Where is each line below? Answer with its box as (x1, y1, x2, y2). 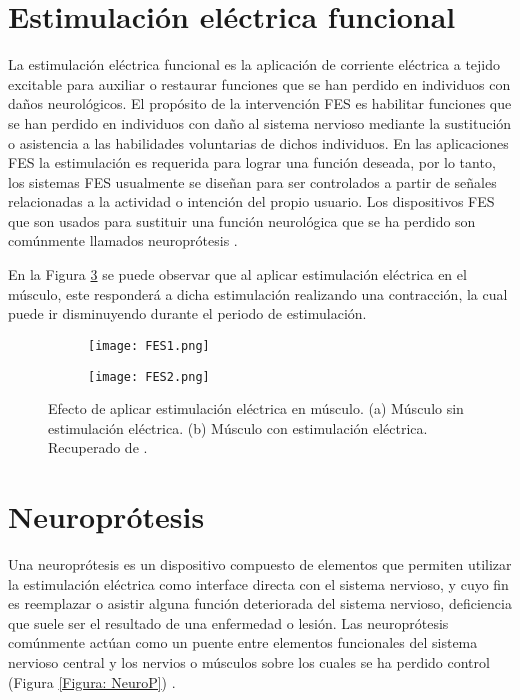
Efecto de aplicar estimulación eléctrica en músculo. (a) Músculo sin (48, 398, 464, 419)
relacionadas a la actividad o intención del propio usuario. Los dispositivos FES (8, 191, 495, 212)
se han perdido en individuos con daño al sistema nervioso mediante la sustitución (8, 112, 512, 133)
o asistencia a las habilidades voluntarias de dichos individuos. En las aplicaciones (8, 132, 509, 153)
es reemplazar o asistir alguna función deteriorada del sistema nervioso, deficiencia (8, 593, 512, 614)
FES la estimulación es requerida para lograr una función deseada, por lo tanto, (8, 152, 496, 173)
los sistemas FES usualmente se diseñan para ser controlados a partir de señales (8, 171, 497, 192)
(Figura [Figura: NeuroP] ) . (8, 671, 176, 692)
